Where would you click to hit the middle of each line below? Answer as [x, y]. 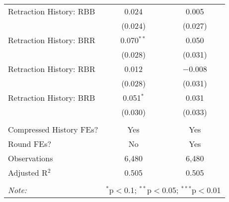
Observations [31, 158]
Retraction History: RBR [52, 69]
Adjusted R [28, 172]
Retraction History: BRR [52, 40]
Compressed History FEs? [53, 129]
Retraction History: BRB [52, 98]
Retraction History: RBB [52, 11]
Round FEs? [30, 144]
